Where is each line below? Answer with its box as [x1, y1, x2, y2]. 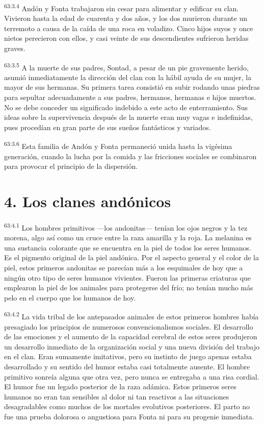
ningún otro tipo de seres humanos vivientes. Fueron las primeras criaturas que [4, 272, 251, 283]
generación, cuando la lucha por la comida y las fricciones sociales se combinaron [4, 151, 257, 161]
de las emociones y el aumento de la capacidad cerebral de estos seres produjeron [4, 331, 257, 342]
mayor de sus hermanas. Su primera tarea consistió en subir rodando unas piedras [4, 82, 260, 92]
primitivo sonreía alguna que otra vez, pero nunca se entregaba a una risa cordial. [4, 371, 259, 382]
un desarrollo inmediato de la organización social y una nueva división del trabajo [4, 341, 259, 352]
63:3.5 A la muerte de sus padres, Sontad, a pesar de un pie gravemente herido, [4, 60, 249, 72]
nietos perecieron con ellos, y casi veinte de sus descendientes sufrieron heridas [4, 33, 249, 43]
